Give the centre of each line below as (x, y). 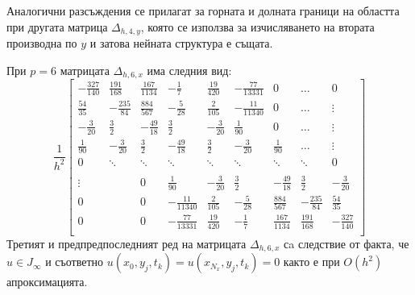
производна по (42, 43)
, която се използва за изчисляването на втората (257, 26)
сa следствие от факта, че (347, 243)
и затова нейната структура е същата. (181, 43)
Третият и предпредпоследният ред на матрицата (127, 243)
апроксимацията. (47, 282)
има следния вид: (189, 70)
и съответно (75, 262)
